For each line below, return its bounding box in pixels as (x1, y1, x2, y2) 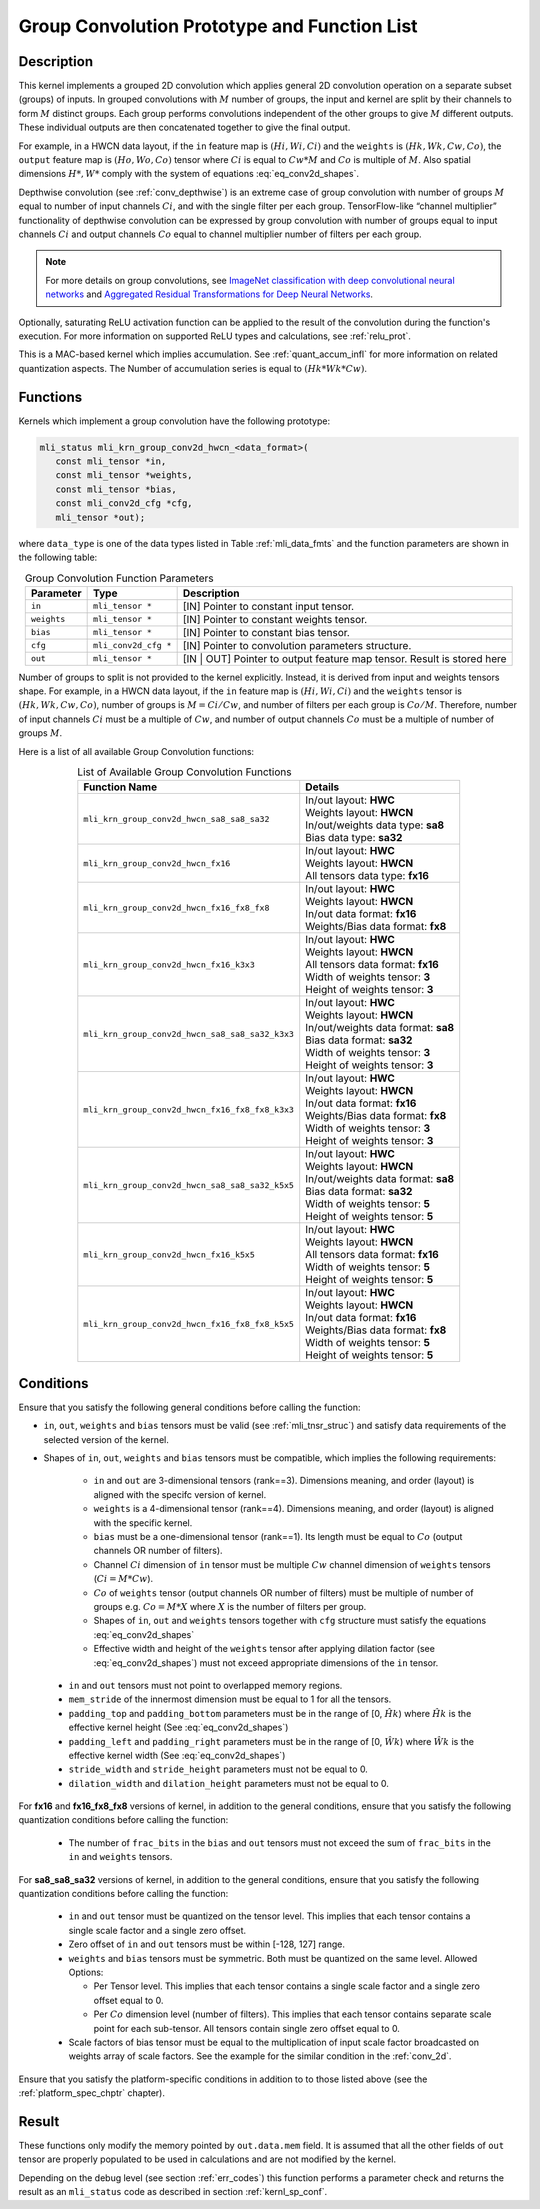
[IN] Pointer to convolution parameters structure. (182, 638, 412, 652)
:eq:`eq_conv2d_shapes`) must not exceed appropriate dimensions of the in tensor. (93, 1656, 439, 1669)
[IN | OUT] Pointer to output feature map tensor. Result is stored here (182, 651, 507, 665)
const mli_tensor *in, (55, 455, 167, 467)
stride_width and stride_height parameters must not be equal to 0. (68, 1763, 369, 1775)
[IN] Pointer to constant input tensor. (182, 599, 355, 613)
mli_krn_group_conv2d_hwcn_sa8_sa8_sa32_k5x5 (83, 1180, 295, 1190)
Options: (68, 1966, 104, 1978)
